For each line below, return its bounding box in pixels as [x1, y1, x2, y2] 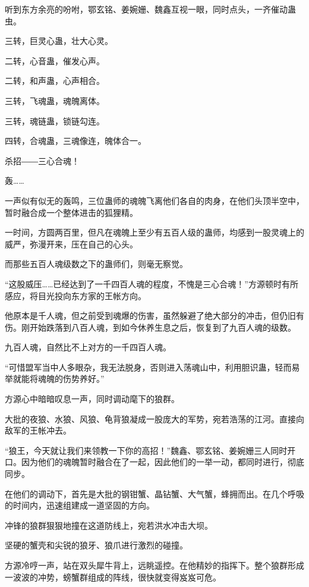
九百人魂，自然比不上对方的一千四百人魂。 [5, 341, 171, 353]
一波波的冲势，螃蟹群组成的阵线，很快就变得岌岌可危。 [5, 570, 221, 583]
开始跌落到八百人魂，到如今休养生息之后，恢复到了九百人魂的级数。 [29, 321, 296, 333]
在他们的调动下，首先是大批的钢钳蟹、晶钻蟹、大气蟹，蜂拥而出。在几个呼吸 [5, 487, 304, 500]
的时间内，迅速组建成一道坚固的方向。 [5, 499, 154, 511]
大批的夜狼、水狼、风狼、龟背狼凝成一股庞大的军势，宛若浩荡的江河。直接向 [5, 412, 304, 425]
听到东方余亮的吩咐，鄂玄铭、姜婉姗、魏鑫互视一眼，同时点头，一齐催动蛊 [5, 3, 296, 15]
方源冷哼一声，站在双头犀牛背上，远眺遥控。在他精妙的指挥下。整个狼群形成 [5, 559, 304, 571]
